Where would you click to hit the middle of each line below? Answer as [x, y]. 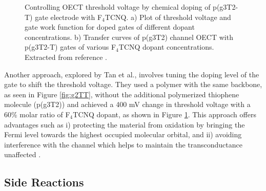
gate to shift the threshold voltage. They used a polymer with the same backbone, [133, 84]
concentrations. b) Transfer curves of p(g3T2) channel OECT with [129, 37]
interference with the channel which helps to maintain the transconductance [123, 144]
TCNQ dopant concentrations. [166, 47]
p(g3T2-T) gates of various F [70, 47]
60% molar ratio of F [37, 114]
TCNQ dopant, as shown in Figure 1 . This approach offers [165, 114]
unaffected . [23, 154]
